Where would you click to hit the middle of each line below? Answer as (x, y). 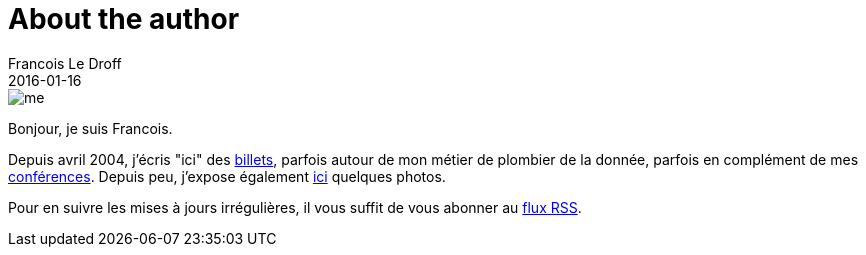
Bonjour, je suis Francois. (90, 128)
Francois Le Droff (65, 63)
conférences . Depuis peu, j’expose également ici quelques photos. (227, 176)
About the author (124, 19)
